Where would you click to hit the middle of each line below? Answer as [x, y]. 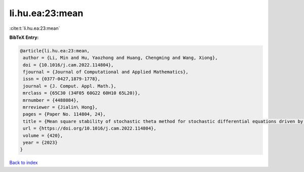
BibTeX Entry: [24, 37]
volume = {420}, [43, 135]
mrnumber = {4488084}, [51, 100]
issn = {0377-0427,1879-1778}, [62, 79]
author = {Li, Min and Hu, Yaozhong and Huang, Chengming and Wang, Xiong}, [120, 58]
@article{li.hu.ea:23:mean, [55, 51]
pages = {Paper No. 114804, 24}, [64, 114]
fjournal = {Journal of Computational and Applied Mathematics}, [106, 72]
